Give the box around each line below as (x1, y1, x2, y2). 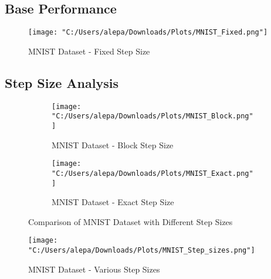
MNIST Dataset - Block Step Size (52, 138, 174, 151)
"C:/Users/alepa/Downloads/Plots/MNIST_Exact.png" (52, 169, 253, 178)
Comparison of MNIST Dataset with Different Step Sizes (28, 215, 233, 227)
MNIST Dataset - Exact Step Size (52, 196, 174, 208)
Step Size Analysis (5, 73, 118, 91)
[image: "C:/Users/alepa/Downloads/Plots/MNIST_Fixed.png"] (28, 28, 268, 37)
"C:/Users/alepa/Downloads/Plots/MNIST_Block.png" (52, 112, 253, 121)
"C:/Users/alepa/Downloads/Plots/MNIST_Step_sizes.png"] (28, 246, 255, 255)
